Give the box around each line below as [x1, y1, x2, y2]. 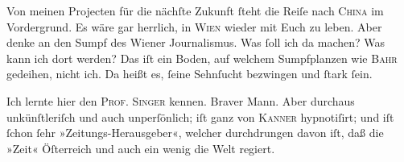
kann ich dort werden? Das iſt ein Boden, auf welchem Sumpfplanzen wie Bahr [6, 49, 398, 66]
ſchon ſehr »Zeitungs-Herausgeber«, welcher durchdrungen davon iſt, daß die [6, 124, 384, 141]
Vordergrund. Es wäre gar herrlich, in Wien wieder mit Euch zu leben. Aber [6, 18, 382, 35]
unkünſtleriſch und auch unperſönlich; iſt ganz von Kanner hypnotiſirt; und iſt [6, 108, 394, 125]
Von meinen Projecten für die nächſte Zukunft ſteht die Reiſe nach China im [6, 2, 384, 19]
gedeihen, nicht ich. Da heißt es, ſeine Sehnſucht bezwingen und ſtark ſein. [6, 65, 373, 82]
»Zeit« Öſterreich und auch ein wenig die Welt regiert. [6, 139, 275, 156]
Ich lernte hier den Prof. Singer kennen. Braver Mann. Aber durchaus [6, 92, 355, 109]
